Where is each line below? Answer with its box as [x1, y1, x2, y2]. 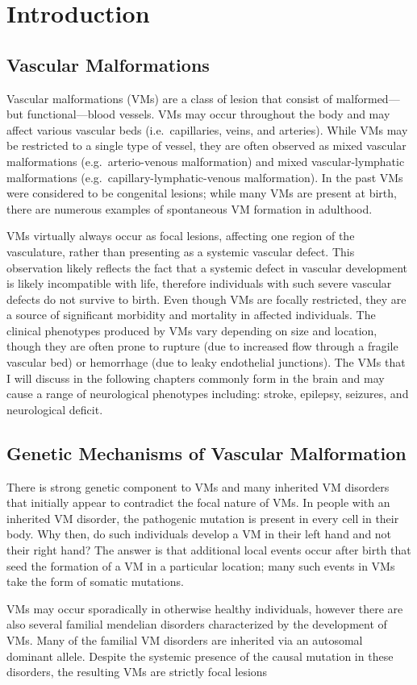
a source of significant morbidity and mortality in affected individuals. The [6, 306, 376, 323]
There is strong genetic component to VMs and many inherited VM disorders [6, 478, 390, 495]
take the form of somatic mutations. [6, 573, 184, 590]
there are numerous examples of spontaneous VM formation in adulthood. [6, 200, 373, 217]
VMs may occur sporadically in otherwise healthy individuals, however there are [6, 600, 403, 616]
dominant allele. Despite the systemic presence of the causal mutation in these [6, 647, 394, 664]
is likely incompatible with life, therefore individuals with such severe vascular [6, 275, 392, 292]
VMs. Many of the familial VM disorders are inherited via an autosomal [6, 632, 363, 648]
